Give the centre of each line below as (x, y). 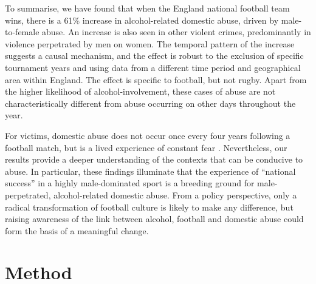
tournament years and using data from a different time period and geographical (153, 67)
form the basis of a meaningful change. (77, 230)
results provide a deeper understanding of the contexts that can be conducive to (154, 159)
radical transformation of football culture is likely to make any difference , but (149, 207)
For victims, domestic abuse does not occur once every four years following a (148, 135)
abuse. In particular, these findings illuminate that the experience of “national (150, 171)
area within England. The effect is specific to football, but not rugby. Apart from (156, 79)
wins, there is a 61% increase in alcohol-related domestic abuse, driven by (142, 20)
